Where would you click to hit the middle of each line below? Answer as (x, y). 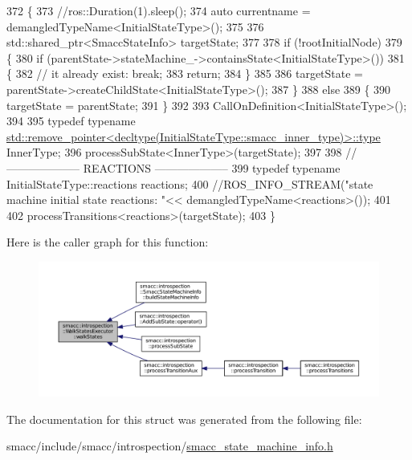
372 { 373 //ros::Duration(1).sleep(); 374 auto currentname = (159, 10)
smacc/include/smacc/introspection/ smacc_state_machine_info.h (170, 446)
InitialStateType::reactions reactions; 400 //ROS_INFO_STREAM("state (190, 183)
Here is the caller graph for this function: (108, 242)
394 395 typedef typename (71, 121)
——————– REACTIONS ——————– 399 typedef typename (173, 167)
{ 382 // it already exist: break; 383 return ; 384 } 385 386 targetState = (185, 73)
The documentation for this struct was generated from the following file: (184, 419)
